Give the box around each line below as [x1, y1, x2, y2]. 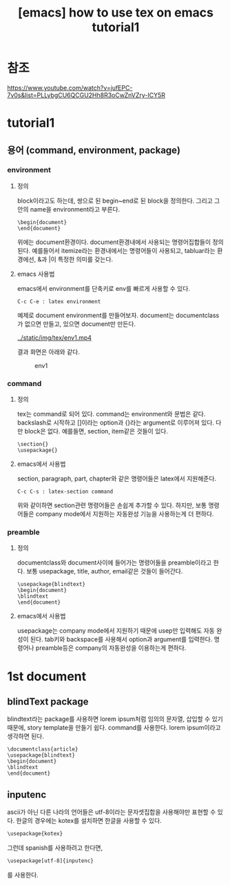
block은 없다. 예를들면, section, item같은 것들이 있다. [24, 427, 169, 436]
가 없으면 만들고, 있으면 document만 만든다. [17, 319, 136, 328]
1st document [7, 669, 87, 684]
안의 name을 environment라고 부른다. [17, 205, 121, 213]
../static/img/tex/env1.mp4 [17, 333, 92, 342]
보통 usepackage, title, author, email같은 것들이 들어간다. [26, 567, 183, 576]
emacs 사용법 [17, 269, 55, 278]
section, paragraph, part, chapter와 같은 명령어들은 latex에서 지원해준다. [17, 474, 217, 483]
